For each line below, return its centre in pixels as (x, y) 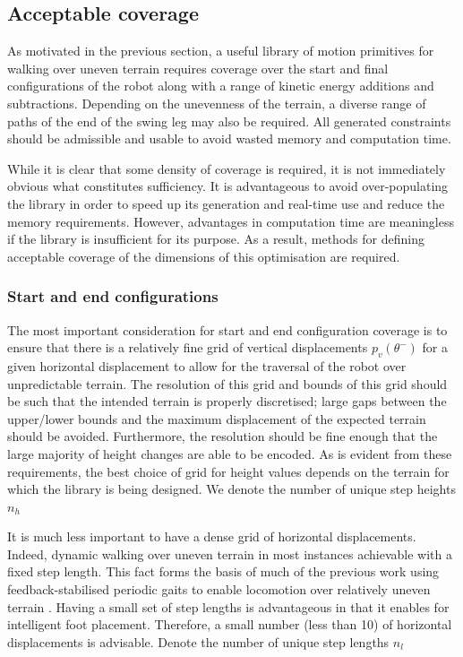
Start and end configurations (113, 296)
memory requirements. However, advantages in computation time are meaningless (231, 221)
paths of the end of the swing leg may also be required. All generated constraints (229, 121)
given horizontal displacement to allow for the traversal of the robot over (207, 365)
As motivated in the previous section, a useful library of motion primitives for (221, 51)
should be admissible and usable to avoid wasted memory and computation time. (229, 138)
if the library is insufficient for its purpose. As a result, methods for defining (216, 239)
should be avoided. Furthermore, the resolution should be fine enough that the (223, 436)
